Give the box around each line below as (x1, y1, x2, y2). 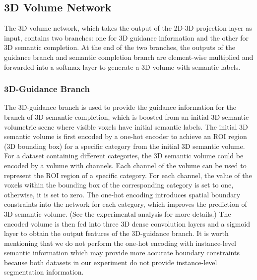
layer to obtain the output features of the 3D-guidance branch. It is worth (4, 228, 229, 238)
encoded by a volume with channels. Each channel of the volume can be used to (4, 160, 247, 170)
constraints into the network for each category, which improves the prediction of (4, 199, 247, 209)
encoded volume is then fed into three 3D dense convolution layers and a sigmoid (4, 218, 251, 229)
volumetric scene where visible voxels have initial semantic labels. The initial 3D (4, 121, 248, 132)
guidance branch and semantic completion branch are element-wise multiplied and (4, 51, 254, 62)
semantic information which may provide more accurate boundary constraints (4, 247, 240, 258)
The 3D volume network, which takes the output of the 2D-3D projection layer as (4, 23, 252, 33)
